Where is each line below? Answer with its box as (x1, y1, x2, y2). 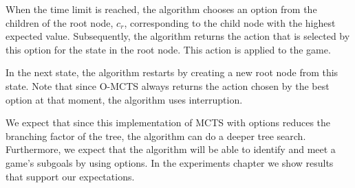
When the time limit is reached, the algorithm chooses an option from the (6, 2, 317, 16)
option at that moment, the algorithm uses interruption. (6, 92, 243, 106)
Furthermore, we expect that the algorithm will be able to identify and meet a (6, 142, 336, 156)
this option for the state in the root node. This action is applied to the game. (6, 42, 331, 56)
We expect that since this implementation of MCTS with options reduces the (6, 115, 331, 130)
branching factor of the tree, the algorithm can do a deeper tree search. (6, 128, 306, 143)
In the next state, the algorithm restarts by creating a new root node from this (6, 65, 338, 80)
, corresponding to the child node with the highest (124, 15, 336, 30)
